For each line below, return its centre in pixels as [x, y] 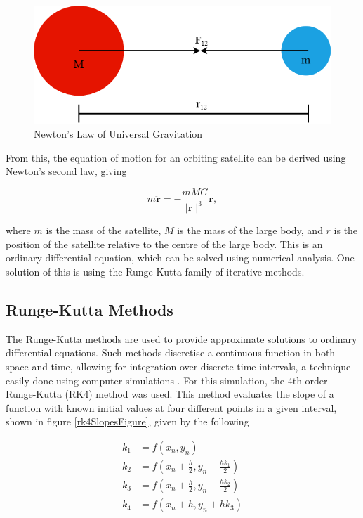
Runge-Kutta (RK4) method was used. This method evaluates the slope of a [170, 394]
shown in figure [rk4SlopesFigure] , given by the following [127, 421]
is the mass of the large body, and [250, 230]
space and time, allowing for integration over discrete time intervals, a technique [178, 366]
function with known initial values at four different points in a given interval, [171, 407]
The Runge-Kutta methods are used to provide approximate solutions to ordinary [181, 338]
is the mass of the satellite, [104, 230]
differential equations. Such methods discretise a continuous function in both [171, 352]
